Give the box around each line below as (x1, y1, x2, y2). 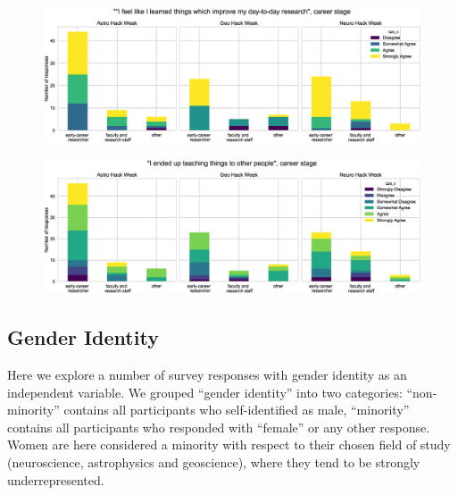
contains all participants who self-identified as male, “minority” (63, 400, 410, 419)
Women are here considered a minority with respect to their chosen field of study (7, 435, 451, 454)
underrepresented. (7, 470, 104, 489)
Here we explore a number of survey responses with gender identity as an (7, 365, 407, 384)
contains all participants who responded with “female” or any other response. (7, 417, 430, 436)
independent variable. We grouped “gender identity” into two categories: (7, 382, 403, 401)
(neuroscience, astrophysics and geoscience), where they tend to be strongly (7, 453, 421, 472)
